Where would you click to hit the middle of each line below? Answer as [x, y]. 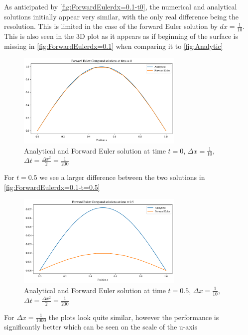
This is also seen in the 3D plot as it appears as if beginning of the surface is [121, 36]
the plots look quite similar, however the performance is [134, 317]
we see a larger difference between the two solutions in [122, 177]
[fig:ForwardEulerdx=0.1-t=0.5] [52, 187]
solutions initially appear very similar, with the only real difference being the [122, 16]
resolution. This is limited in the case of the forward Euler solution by [111, 26]
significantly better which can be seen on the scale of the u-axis [101, 327]
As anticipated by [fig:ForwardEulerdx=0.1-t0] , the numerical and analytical [121, 6]
